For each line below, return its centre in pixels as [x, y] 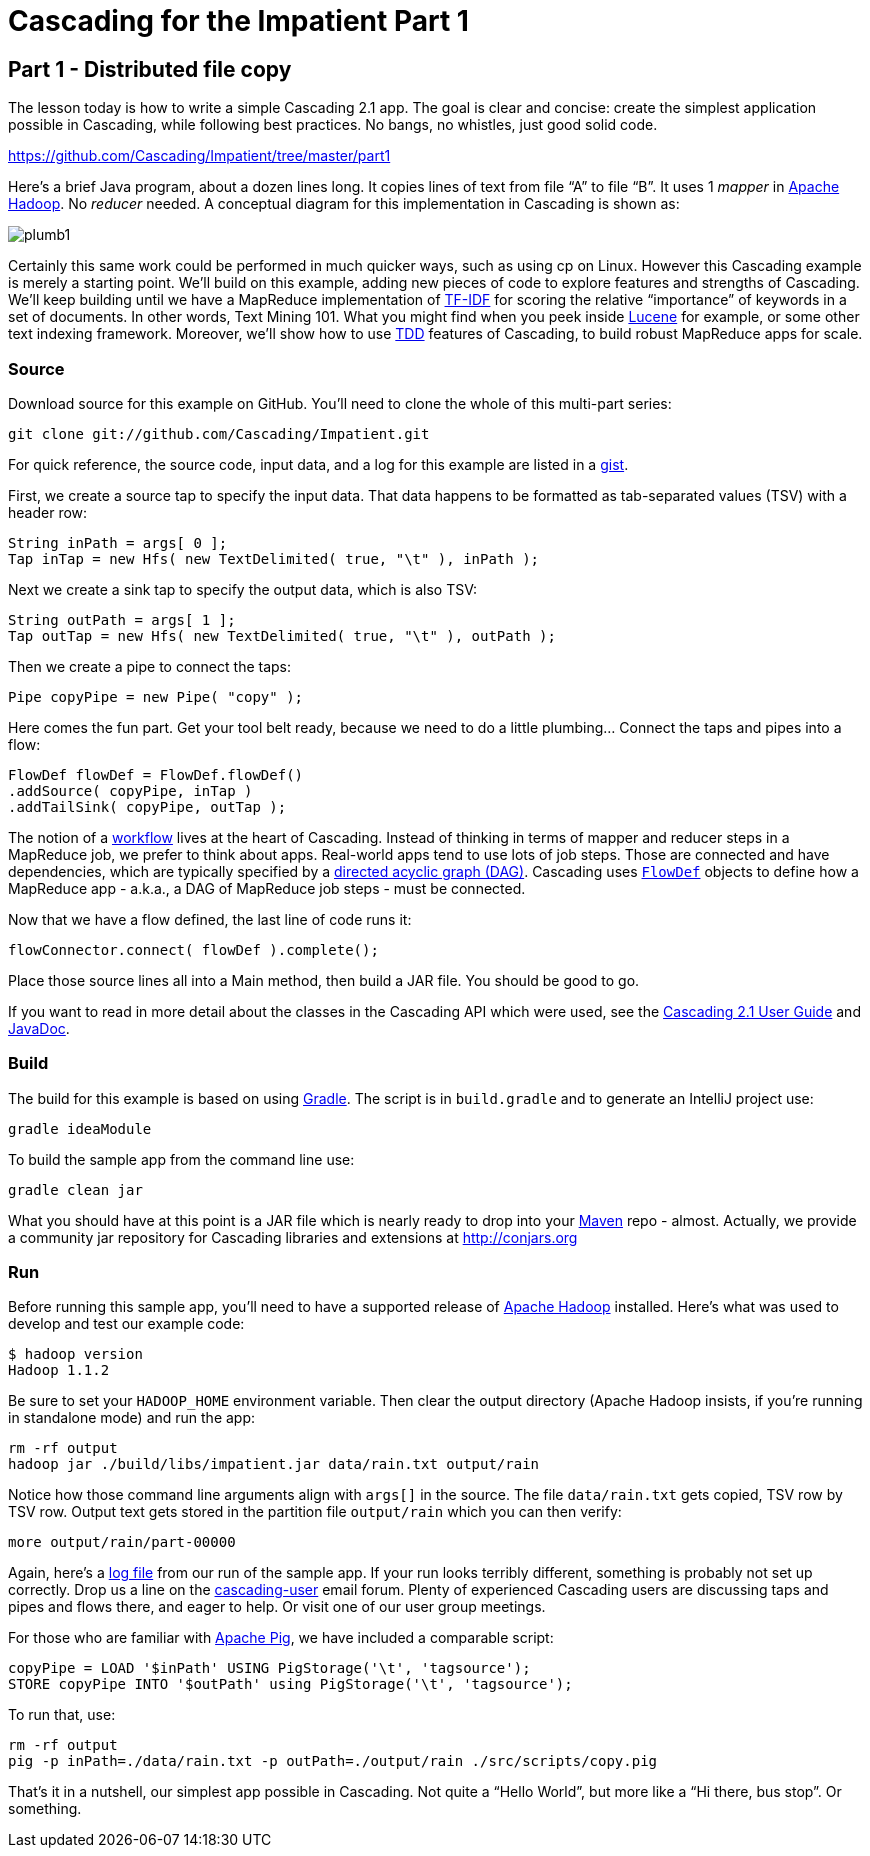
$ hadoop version [75, 1354]
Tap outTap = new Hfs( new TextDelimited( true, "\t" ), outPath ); [282, 635]
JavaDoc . [39, 1028]
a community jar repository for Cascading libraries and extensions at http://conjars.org [293, 1237]
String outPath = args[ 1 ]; [122, 619]
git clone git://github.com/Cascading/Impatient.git [219, 433]
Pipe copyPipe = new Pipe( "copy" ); [156, 696]
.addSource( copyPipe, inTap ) [130, 790]
